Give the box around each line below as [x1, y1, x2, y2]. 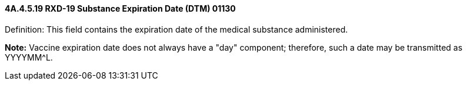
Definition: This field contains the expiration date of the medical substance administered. [5, 24, 348, 34]
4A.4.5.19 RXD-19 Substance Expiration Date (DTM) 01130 [5, 3, 236, 13]
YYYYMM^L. [5, 52, 53, 62]
